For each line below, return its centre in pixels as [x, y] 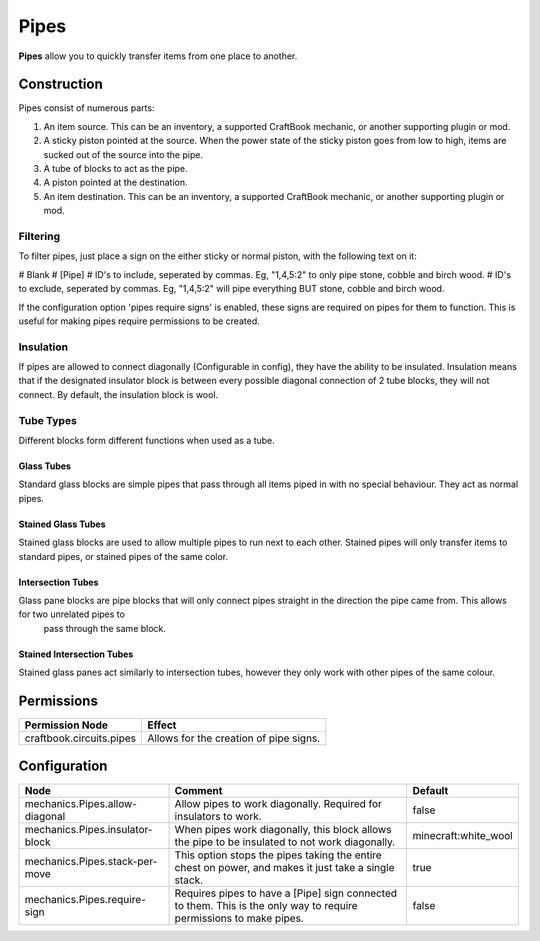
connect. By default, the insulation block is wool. [118, 394]
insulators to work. [218, 816]
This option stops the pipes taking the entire [278, 855]
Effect [161, 725]
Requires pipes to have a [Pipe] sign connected [286, 893]
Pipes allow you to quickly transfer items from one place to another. [158, 56]
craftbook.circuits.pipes [80, 738]
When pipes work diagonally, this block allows [283, 829]
